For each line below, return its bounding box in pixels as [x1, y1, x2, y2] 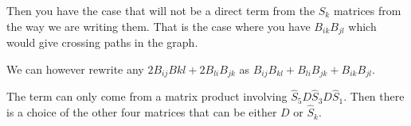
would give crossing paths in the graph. [6, 34, 198, 51]
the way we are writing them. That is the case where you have [6, 17, 311, 34]
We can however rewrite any [6, 60, 144, 77]
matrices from [333, 2, 401, 18]
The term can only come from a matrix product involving [6, 88, 288, 105]
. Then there [343, 88, 405, 105]
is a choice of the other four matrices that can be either [6, 104, 277, 120]
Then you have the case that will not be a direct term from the [6, 2, 315, 18]
